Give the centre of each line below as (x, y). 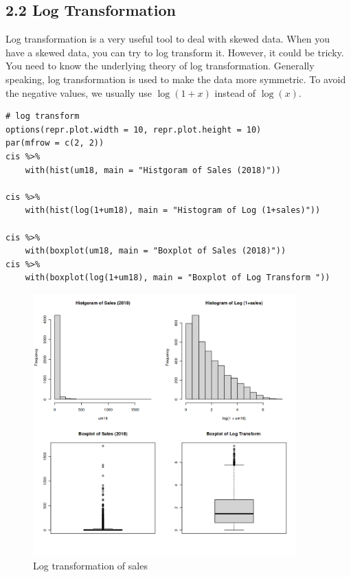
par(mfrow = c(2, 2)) (55, 143)
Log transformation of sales (90, 566)
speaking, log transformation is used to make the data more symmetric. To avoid (176, 79)
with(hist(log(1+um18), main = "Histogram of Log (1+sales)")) (173, 211)
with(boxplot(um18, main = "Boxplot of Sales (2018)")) (156, 251)
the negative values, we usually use (79, 92)
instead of (235, 92)
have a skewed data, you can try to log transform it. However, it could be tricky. (175, 52)
